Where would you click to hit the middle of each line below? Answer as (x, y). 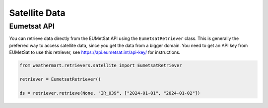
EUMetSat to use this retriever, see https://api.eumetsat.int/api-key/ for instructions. (95, 52)
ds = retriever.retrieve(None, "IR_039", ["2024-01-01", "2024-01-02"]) (110, 93)
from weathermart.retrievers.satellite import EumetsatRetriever (101, 66)
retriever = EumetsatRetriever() (60, 79)
